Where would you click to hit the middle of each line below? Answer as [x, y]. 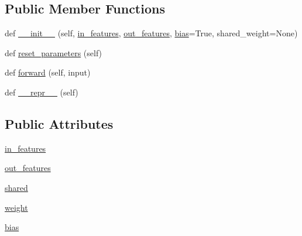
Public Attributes [59, 123]
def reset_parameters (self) [54, 52]
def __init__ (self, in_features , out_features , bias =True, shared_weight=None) [151, 33]
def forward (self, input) [48, 72]
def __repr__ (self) [42, 92]
